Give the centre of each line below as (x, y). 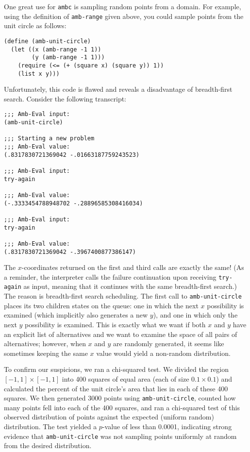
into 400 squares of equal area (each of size (125, 378)
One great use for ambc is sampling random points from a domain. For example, (123, 6)
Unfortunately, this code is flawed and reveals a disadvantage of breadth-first (118, 89)
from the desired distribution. (48, 445)
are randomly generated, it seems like (169, 343)
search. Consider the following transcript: (65, 98)
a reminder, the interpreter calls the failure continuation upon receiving (110, 276)
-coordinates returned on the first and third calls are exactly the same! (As (133, 267)
